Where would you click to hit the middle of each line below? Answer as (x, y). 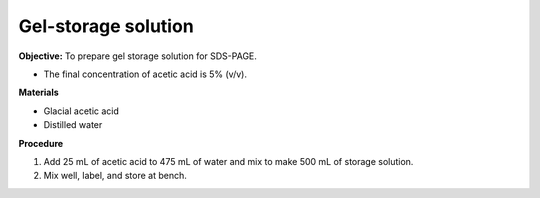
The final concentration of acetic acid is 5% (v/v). (145, 74)
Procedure (41, 143)
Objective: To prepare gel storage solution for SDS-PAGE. (137, 56)
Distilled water (73, 125)
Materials (38, 92)
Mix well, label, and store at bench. (115, 176)
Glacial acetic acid (81, 111)
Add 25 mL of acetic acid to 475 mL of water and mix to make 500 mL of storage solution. (228, 161)
